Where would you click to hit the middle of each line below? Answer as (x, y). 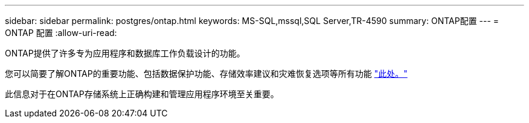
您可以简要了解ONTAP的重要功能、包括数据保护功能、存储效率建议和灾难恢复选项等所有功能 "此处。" (206, 73)
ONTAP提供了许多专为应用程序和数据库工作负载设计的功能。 (125, 53)
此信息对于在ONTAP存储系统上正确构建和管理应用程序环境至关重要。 (142, 94)
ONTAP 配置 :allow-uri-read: (61, 33)
